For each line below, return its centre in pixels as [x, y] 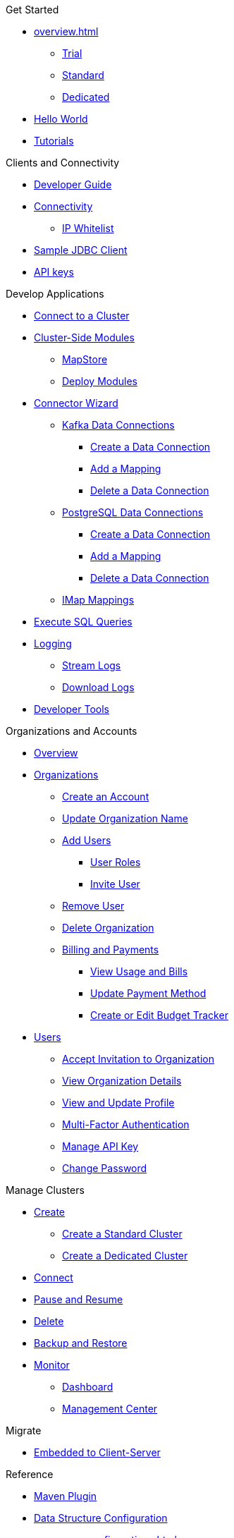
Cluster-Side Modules [84, 337]
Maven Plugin [66, 1496]
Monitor [52, 1365]
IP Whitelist [88, 228]
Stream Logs [92, 665]
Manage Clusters [45, 1190]
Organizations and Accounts [72, 731]
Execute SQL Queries [83, 622]
